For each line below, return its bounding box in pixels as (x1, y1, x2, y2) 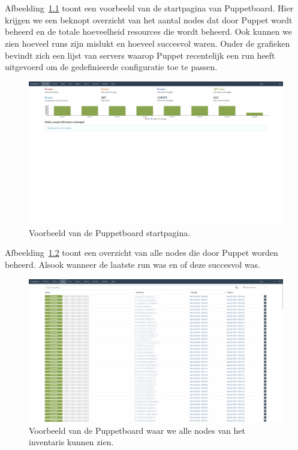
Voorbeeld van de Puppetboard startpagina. (29, 226, 191, 238)
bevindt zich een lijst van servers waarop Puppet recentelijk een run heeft (5, 49, 275, 61)
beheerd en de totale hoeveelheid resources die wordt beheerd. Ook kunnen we (5, 25, 293, 38)
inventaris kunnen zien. (29, 436, 114, 448)
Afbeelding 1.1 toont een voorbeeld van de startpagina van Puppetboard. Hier (5, 2, 294, 14)
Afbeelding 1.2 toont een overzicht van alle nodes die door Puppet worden (5, 246, 278, 259)
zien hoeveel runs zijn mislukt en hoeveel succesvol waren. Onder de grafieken (5, 37, 290, 49)
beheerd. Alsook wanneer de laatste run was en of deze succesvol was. (5, 258, 260, 271)
